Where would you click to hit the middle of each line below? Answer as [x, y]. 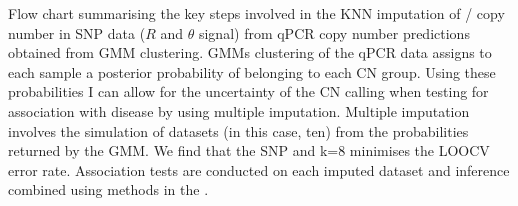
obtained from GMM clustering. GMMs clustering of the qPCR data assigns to [250, 52]
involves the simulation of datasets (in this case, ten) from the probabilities [238, 130]
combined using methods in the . [108, 189]
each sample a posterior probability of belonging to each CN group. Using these [252, 71]
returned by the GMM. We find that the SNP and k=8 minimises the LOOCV [249, 150]
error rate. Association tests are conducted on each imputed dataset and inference [259, 169]
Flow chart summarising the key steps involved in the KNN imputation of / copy [256, 13]
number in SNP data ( [77, 32]
